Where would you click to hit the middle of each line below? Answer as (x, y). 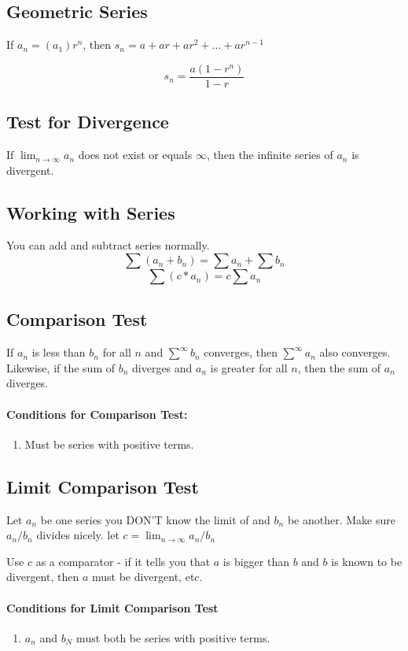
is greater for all (249, 367)
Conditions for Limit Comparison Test (112, 607)
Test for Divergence (88, 122)
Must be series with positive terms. (109, 444)
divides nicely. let (78, 535)
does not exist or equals (135, 155)
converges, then (241, 352)
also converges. (355, 352)
